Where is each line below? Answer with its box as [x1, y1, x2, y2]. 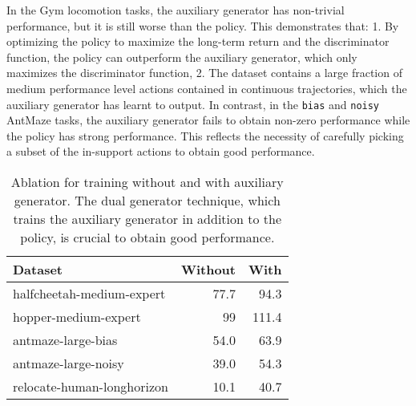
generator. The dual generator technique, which [14, 191, 281, 209]
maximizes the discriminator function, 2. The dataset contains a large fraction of [6, 64, 402, 81]
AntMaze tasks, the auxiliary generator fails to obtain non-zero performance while [6, 112, 410, 128]
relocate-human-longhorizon [13, 377, 168, 396]
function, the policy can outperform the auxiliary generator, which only [6, 48, 357, 65]
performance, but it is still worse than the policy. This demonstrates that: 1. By [6, 17, 399, 34]
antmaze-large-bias [13, 331, 118, 349]
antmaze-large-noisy [13, 354, 124, 372]
